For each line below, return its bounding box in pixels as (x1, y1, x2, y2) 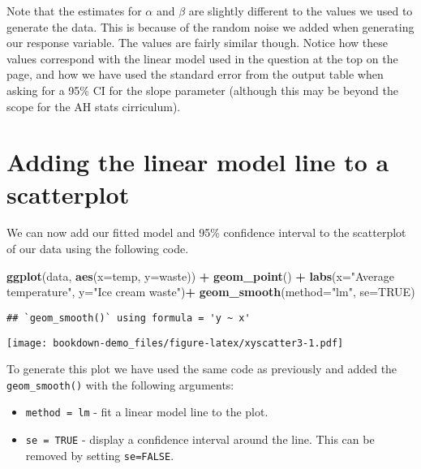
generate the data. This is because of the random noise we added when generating (6, 18, 415, 35)
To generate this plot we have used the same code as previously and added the (6, 360, 397, 377)
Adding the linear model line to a (6, 145, 389, 179)
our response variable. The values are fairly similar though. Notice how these (6, 34, 388, 51)
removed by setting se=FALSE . (25, 446, 174, 463)
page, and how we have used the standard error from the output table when (6, 66, 384, 83)
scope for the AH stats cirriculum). (6, 97, 181, 114)
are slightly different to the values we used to (188, 2, 413, 19)
